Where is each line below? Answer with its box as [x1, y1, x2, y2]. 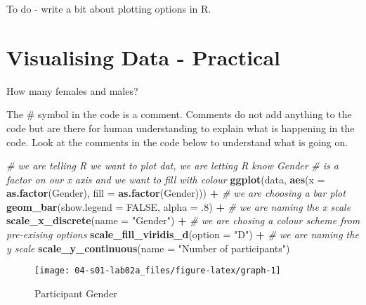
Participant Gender [34, 285, 117, 300]
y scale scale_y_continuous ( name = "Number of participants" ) [6, 240, 290, 255]
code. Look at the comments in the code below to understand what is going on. [6, 134, 348, 149]
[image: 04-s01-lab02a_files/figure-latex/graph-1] [34, 266, 281, 276]
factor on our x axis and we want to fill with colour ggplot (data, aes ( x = [6, 171, 325, 186]
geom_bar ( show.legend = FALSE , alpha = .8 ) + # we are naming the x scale [6, 199, 351, 214]
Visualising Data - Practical [6, 42, 281, 71]
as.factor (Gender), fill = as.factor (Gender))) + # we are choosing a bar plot [6, 186, 346, 200]
